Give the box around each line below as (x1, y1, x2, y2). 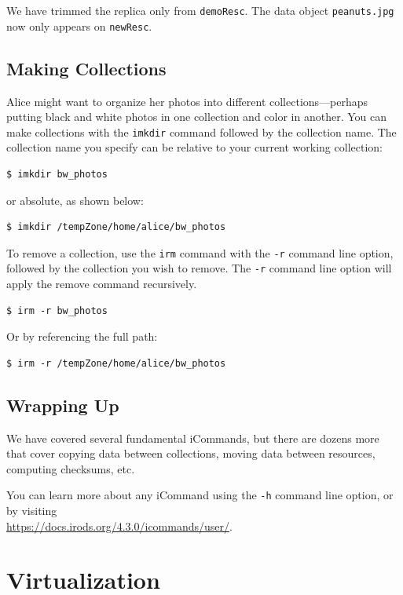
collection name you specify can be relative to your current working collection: (6, 139, 383, 155)
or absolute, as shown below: (6, 192, 144, 208)
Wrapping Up (6, 392, 119, 417)
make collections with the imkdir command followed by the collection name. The (6, 123, 397, 140)
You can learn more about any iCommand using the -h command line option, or (6, 487, 394, 503)
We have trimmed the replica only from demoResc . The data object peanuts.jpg (6, 2, 394, 18)
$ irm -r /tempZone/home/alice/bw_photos (6, 357, 226, 369)
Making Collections (6, 56, 167, 80)
